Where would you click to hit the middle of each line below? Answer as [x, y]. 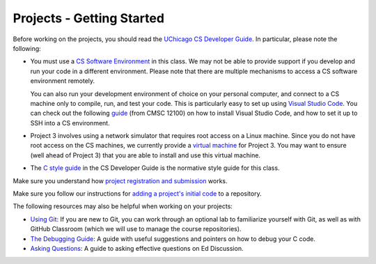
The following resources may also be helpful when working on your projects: [123, 206]
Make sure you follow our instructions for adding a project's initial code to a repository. [137, 194]
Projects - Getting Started [89, 18]
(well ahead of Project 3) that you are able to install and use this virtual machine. [146, 155]
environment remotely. [63, 81]
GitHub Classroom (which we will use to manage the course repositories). [136, 229]
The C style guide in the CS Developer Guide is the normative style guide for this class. [155, 168]
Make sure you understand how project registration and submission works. [120, 180]
